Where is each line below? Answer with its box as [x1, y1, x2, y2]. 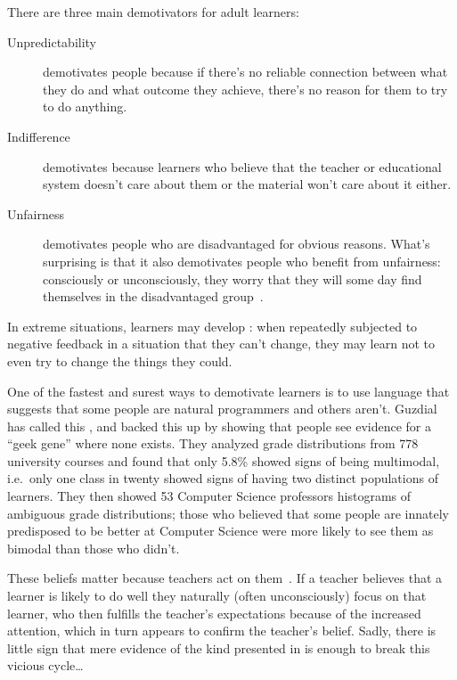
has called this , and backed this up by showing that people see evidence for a [7, 416, 432, 435]
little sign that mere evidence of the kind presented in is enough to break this [7, 638, 430, 657]
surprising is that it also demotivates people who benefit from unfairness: [43, 251, 441, 270]
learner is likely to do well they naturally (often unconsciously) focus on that [7, 586, 427, 605]
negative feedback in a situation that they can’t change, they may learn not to [7, 334, 436, 353]
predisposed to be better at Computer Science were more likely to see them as [7, 521, 434, 540]
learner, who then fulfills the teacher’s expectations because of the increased [7, 603, 421, 622]
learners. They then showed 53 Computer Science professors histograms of [7, 487, 412, 505]
